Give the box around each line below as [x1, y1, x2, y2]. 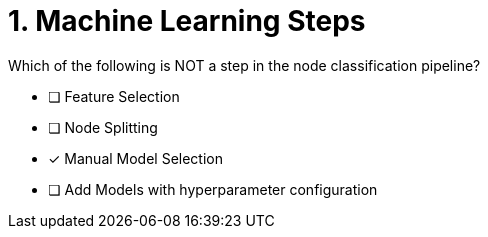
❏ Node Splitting [48, 118, 158, 136]
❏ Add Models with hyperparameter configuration [48, 180, 378, 198]
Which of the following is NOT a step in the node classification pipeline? [8, 56, 481, 74]
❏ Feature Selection [48, 87, 180, 105]
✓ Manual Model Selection [48, 149, 223, 167]
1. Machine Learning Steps [8, 4, 366, 38]
